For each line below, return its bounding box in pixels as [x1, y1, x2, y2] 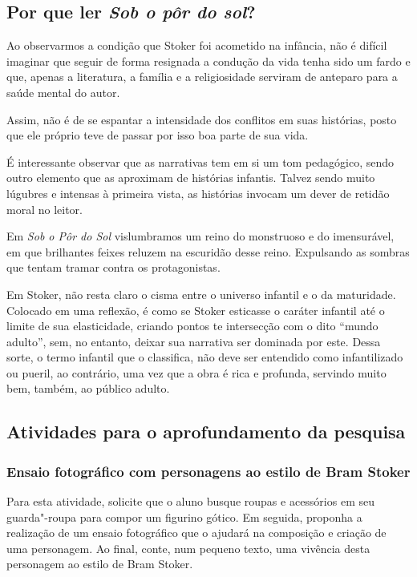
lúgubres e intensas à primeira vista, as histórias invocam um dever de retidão [6, 184, 390, 201]
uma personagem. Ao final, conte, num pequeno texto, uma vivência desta [6, 539, 370, 556]
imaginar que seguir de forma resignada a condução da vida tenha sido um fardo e [6, 52, 411, 69]
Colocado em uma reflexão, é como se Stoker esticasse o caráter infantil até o [6, 301, 385, 318]
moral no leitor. [6, 200, 83, 217]
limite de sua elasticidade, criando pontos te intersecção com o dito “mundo [6, 317, 379, 334]
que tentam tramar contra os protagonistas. [6, 259, 221, 276]
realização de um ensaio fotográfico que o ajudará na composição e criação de [6, 524, 387, 541]
